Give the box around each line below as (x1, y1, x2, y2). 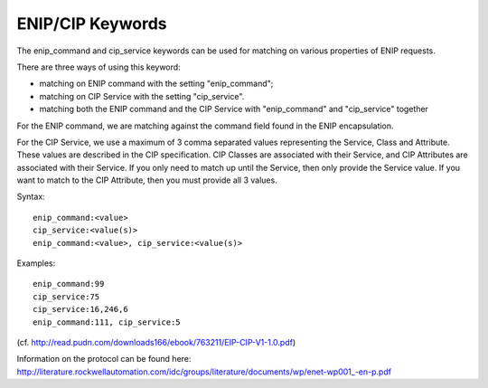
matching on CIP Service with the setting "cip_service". (39, 90, 245, 101)
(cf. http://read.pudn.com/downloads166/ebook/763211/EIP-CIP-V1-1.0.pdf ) (16, 336, 296, 347)
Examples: (16, 258, 56, 269)
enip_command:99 (33, 279, 105, 289)
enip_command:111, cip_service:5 (33, 317, 181, 327)
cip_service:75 (33, 291, 100, 302)
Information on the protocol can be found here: (16, 354, 192, 364)
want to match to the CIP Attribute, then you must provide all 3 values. (16, 175, 277, 185)
